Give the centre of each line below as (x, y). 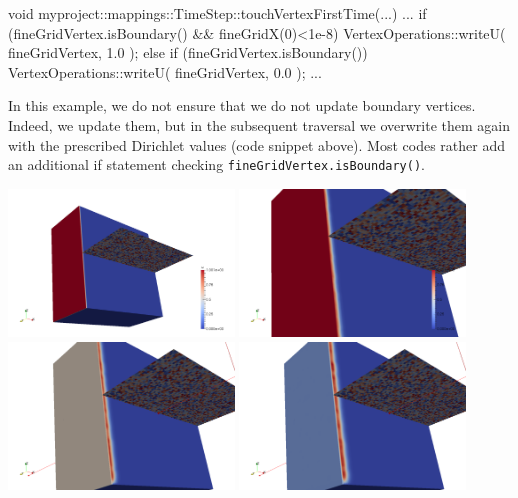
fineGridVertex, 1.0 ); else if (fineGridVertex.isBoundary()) (188, 52)
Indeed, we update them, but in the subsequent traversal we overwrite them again (259, 124)
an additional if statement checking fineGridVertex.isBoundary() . (217, 164)
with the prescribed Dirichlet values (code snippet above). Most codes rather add (256, 144)
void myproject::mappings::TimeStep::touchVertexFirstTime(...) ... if (217, 13)
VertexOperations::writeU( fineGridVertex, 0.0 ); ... (165, 71)
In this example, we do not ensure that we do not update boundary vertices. (242, 105)
